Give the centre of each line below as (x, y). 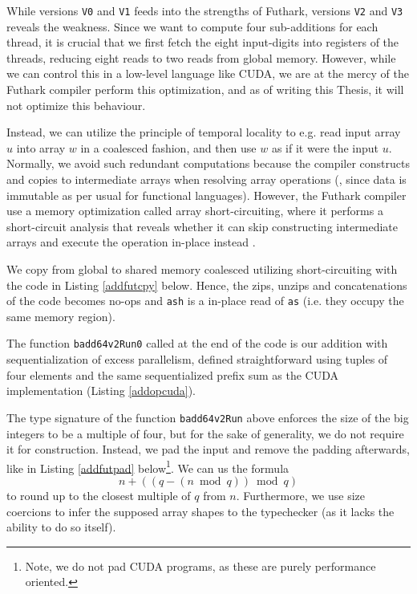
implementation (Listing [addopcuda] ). (101, 391)
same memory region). (61, 316)
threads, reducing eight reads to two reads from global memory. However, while (201, 57)
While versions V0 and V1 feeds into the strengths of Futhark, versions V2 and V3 (205, 10)
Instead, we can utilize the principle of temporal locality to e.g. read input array (204, 132)
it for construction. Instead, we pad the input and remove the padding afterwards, (208, 449)
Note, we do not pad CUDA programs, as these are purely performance (200, 566)
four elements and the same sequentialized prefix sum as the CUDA (172, 374)
